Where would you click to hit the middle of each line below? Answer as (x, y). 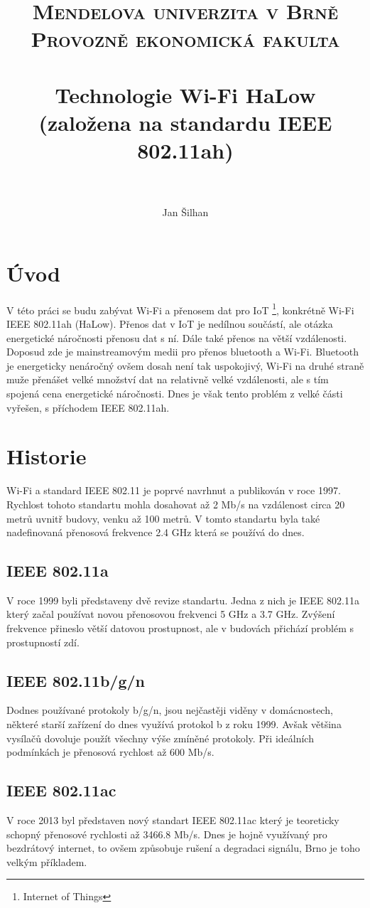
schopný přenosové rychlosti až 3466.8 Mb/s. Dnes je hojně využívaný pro (167, 834)
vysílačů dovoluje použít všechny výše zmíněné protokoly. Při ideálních (160, 738)
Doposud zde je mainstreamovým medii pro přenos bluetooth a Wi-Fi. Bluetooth (183, 352)
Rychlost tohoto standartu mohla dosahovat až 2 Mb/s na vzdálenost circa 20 (176, 504)
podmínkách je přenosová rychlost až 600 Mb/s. (110, 752)
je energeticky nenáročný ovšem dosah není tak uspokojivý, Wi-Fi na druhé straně (185, 365)
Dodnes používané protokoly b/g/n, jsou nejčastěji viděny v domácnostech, (170, 710)
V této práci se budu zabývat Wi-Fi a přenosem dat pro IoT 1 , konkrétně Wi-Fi (180, 309)
